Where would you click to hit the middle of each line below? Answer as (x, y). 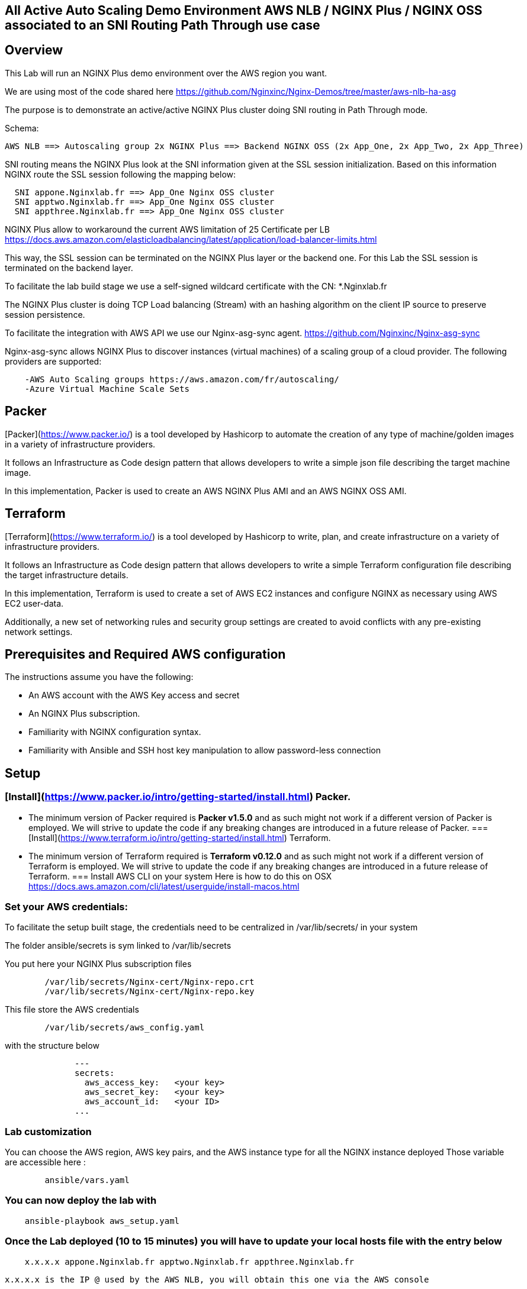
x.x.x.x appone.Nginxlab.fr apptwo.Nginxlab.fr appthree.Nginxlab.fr (189, 1261)
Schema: (22, 128)
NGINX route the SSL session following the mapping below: (120, 174)
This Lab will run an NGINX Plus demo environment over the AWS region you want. (166, 73)
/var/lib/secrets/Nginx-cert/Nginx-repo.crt (150, 982)
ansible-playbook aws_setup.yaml (102, 1221)
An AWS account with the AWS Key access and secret (134, 695)
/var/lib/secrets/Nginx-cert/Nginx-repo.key (150, 992)
